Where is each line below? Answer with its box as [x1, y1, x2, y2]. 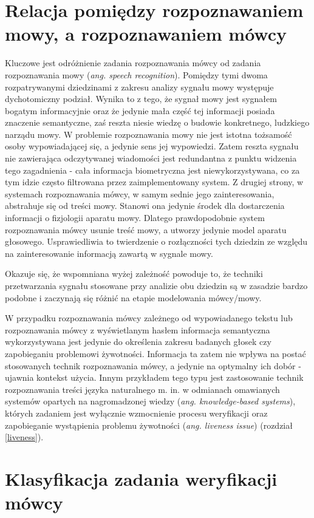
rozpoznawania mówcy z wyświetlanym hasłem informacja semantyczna [5, 323, 270, 336]
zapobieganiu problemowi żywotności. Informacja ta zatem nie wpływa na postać [5, 347, 306, 360]
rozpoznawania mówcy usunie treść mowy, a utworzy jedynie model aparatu [5, 223, 287, 236]
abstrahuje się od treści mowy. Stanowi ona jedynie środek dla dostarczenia [5, 199, 285, 212]
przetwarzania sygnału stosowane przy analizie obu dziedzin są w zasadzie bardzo [5, 279, 308, 291]
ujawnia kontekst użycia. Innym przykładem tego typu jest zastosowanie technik [5, 371, 304, 384]
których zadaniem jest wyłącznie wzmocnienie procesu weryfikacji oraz [5, 406, 268, 419]
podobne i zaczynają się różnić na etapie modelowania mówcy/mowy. [5, 291, 262, 304]
